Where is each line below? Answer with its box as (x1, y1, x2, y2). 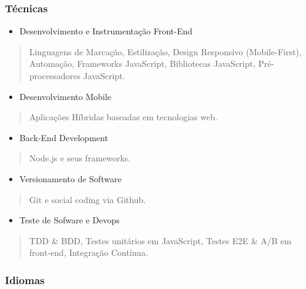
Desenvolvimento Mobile (19, 90, 112, 102)
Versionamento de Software (19, 172, 122, 185)
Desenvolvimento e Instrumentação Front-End (19, 25, 192, 37)
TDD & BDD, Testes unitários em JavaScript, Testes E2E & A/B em (29, 234, 292, 247)
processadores (29, 69, 80, 82)
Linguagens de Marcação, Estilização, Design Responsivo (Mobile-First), (29, 45, 302, 58)
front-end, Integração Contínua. (29, 246, 148, 259)
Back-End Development (19, 131, 108, 144)
